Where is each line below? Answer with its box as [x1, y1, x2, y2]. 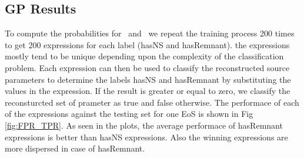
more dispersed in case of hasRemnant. [5, 142, 145, 154]
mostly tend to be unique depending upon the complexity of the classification [5, 50, 284, 62]
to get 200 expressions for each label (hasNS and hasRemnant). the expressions [5, 38, 290, 51]
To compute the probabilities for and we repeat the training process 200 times [5, 27, 295, 39]
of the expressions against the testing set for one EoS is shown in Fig [5, 107, 253, 120]
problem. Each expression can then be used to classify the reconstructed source [5, 61, 290, 73]
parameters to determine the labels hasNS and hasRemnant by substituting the [5, 73, 291, 85]
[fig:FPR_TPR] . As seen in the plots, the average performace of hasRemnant [5, 119, 283, 131]
